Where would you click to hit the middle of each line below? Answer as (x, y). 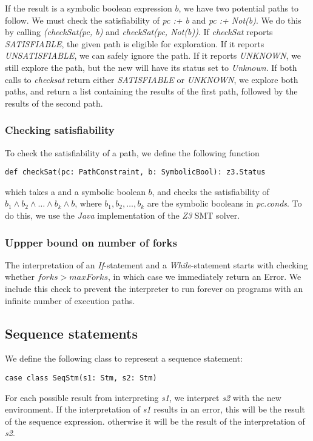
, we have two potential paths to (239, 8)
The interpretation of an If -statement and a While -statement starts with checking (156, 264)
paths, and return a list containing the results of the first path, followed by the (151, 91)
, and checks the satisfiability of (210, 191)
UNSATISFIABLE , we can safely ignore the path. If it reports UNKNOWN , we (153, 55)
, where (88, 203)
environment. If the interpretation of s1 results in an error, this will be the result (155, 409)
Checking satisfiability (60, 130)
